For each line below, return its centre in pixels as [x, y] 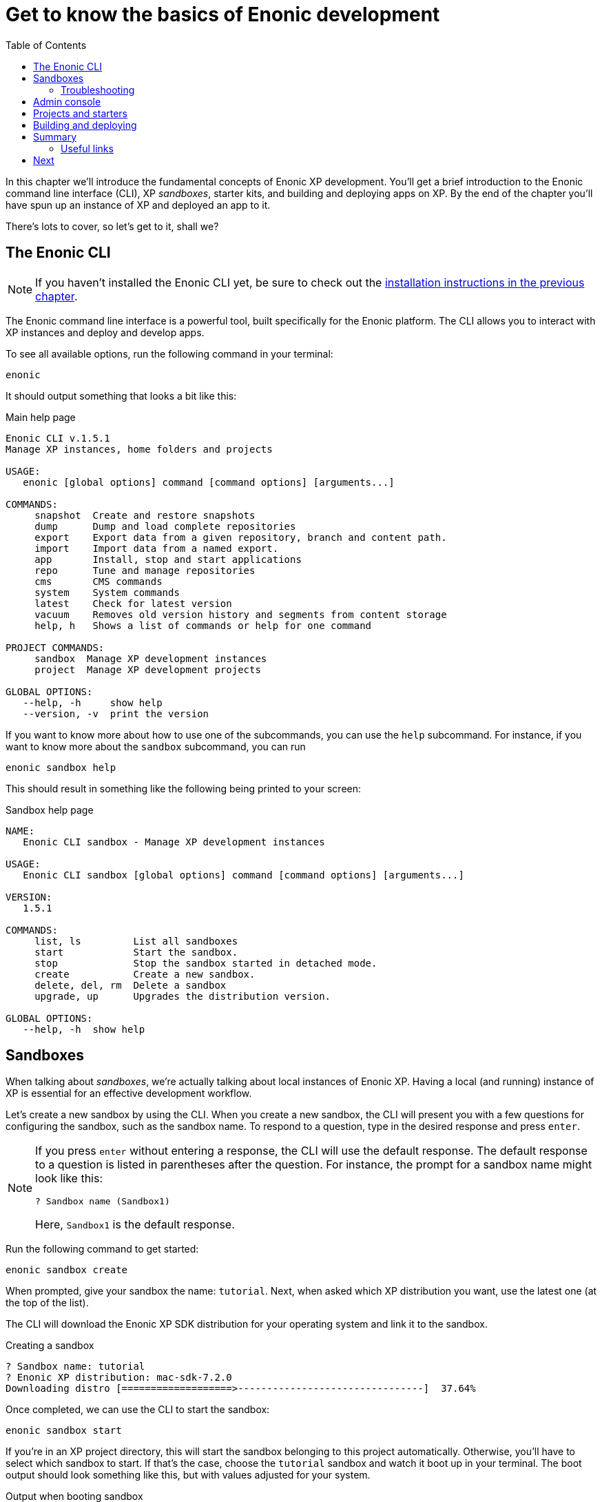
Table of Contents [46, 45]
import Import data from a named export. [157, 548]
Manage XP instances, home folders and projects [139, 449]
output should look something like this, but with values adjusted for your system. [188, 1475]
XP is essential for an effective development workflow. [129, 1093]
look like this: [69, 1179]
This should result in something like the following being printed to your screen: [184, 788]
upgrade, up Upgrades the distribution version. [183, 996]
